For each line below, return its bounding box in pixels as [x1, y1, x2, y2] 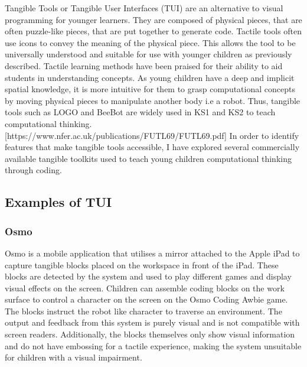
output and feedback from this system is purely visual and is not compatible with [5, 316, 300, 329]
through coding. [5, 164, 62, 176]
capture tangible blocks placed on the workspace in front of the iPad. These [5, 258, 279, 271]
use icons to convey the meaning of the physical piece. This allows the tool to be [5, 36, 296, 48]
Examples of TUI [5, 193, 112, 211]
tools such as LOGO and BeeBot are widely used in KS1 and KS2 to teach [5, 106, 276, 118]
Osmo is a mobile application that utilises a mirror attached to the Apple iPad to [5, 246, 300, 259]
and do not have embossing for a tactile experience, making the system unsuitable [5, 339, 302, 352]
